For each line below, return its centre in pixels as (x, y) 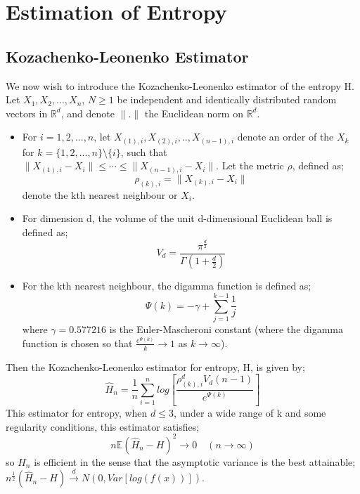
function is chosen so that (77, 343)
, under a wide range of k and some (250, 412)
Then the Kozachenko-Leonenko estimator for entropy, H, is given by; (155, 366)
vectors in (27, 113)
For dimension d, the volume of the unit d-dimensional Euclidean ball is (177, 218)
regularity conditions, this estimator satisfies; (103, 426)
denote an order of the (285, 137)
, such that (144, 151)
